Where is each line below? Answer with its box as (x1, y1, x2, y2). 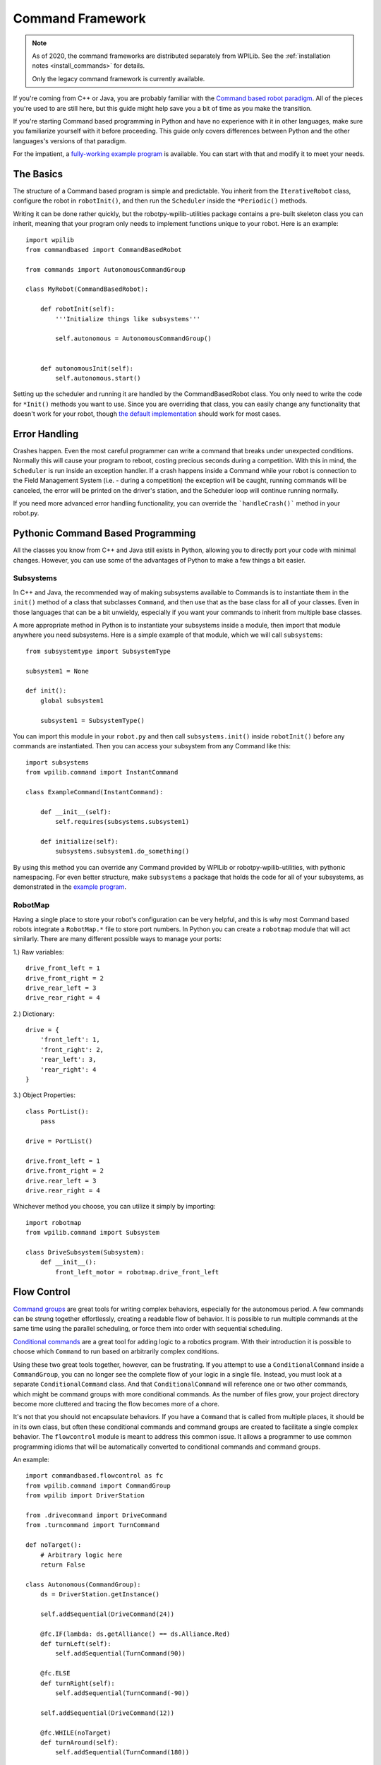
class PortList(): (25, 1107, 90, 1115)
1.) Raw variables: (13, 947, 64, 956)
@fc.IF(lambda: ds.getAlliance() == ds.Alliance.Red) (40, 1629, 231, 1638)
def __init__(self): (40, 808, 111, 815)
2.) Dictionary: (13, 1010, 54, 1018)
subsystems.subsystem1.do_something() (55, 847, 190, 856)
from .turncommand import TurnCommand (25, 1521, 160, 1529)
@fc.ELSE (40, 1670, 71, 1677)
